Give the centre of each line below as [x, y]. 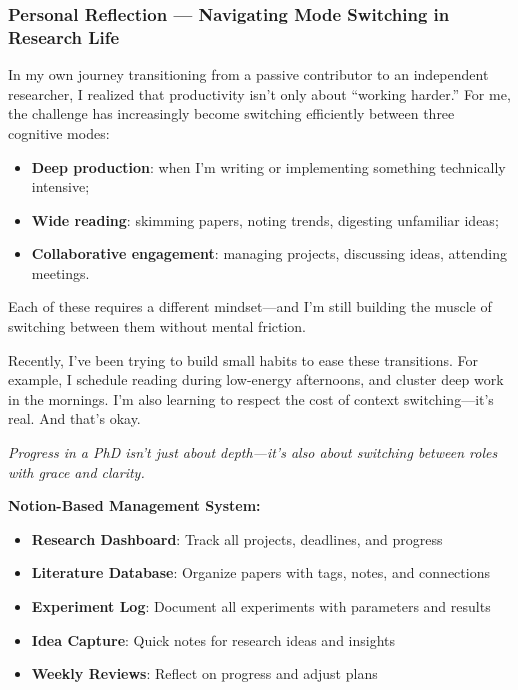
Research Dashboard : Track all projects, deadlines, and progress [237, 538]
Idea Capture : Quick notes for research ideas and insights [213, 639]
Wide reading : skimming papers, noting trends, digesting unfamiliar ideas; [265, 219]
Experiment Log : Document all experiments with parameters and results [261, 606]
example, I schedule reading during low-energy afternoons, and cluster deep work [256, 379]
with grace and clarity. [76, 471]
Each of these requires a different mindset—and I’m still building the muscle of [250, 306]
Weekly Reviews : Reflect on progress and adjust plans [204, 673]
